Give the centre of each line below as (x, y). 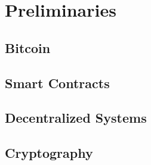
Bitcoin (28, 47)
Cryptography (49, 153)
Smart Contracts (57, 82)
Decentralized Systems (76, 118)
